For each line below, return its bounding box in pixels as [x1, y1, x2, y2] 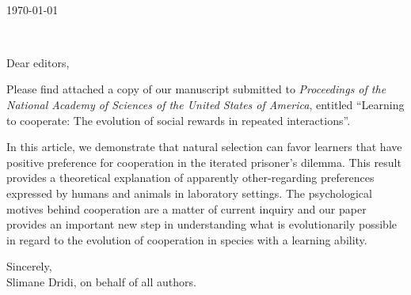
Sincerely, [6, 258, 52, 274]
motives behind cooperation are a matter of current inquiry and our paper [6, 200, 367, 217]
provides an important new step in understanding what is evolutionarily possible [6, 216, 398, 233]
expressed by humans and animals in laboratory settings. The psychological [6, 184, 372, 201]
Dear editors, [6, 54, 70, 70]
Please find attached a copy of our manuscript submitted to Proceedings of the [6, 81, 386, 97]
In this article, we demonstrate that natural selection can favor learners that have [6, 138, 402, 155]
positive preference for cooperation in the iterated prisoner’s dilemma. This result [6, 153, 401, 170]
